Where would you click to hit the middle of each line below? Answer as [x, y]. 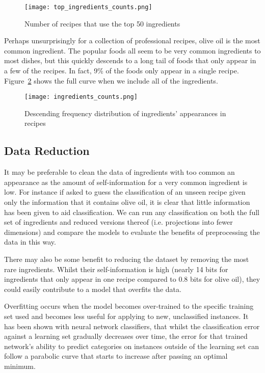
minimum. [20, 366]
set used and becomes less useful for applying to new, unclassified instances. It [126, 316]
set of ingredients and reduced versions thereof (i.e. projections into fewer [118, 222]
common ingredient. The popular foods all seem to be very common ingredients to [132, 50]
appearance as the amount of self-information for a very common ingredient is [126, 182]
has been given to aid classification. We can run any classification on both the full [132, 212]
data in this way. [30, 242]
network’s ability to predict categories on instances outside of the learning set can [131, 346]
